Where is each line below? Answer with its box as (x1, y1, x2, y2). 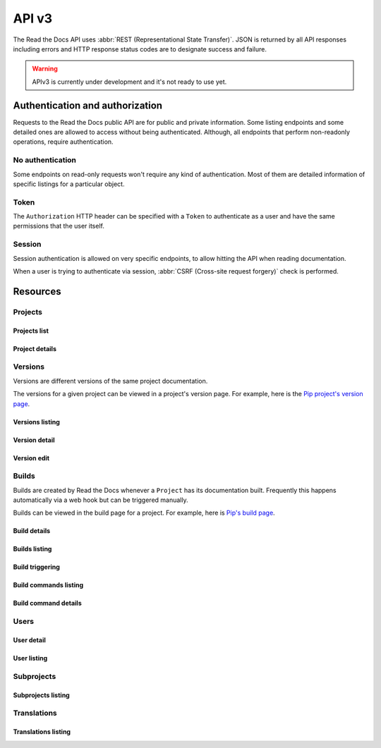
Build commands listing (13, 581, 84, 589)
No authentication (13, 155, 77, 165)
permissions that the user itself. (13, 222, 105, 231)
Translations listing (13, 728, 71, 736)
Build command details (13, 599, 82, 608)
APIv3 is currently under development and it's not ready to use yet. (32, 78, 227, 86)
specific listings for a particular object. (13, 180, 125, 188)
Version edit (13, 453, 49, 462)
